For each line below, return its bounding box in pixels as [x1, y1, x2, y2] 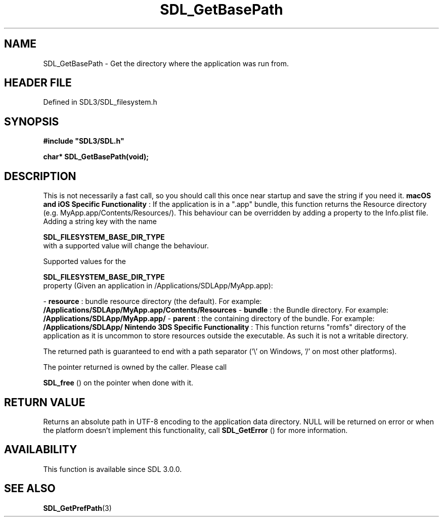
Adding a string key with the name [43, 217, 157, 226]
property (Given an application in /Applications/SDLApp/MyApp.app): [43, 281, 273, 290]
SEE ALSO [4, 482, 56, 495]
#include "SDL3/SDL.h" [43, 137, 124, 146]
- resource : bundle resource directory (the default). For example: [43, 297, 262, 306]
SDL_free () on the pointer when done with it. [43, 378, 194, 387]
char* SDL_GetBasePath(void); [43, 152, 149, 161]
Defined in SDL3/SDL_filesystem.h [43, 98, 157, 107]
